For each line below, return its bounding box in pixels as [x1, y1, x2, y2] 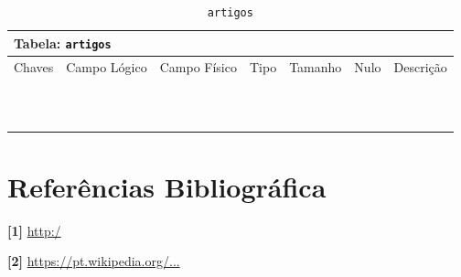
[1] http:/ [7, 220, 61, 240]
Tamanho [289, 57, 342, 76]
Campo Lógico [66, 57, 147, 76]
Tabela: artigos [14, 33, 112, 52]
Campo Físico [159, 57, 237, 76]
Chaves [14, 57, 54, 76]
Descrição [393, 57, 447, 76]
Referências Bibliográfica [7, 167, 327, 205]
